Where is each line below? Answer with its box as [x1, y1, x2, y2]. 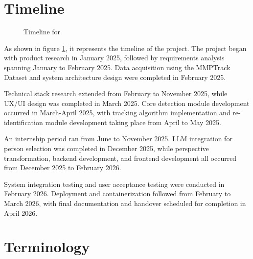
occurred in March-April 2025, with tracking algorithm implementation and [4, 107, 230, 118]
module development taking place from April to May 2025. [45, 117, 221, 127]
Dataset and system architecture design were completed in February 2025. [4, 72, 226, 82]
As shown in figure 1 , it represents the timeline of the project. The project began [4, 43, 247, 53]
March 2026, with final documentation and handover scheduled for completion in [4, 198, 246, 208]
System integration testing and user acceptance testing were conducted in [4, 179, 225, 189]
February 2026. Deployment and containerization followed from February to [4, 188, 231, 199]
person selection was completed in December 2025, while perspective [4, 143, 209, 154]
